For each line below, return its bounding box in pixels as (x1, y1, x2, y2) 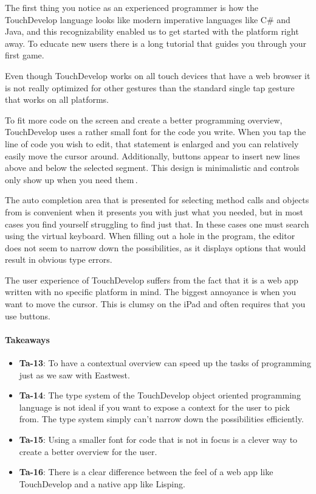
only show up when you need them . (5, 173, 138, 186)
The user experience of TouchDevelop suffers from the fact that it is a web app (5, 273, 298, 286)
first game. (5, 49, 44, 61)
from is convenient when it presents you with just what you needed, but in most (5, 205, 303, 218)
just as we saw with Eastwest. (19, 368, 130, 381)
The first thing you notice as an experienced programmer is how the (5, 1, 258, 13)
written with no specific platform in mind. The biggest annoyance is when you (5, 285, 297, 298)
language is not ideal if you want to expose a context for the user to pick (19, 400, 290, 413)
